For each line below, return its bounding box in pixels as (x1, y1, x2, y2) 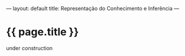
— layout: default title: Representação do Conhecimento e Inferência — (6, 5, 180, 12)
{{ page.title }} (6, 26, 79, 38)
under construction (6, 44, 53, 51)
